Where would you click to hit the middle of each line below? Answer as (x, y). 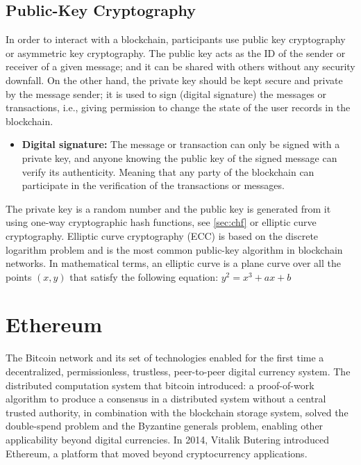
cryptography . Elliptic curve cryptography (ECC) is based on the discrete (162, 235)
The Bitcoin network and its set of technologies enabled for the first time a (165, 358)
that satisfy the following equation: (144, 276)
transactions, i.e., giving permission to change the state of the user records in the (178, 107)
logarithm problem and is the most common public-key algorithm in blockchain (174, 249)
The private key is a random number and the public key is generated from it (168, 208)
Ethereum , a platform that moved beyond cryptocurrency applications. (157, 453)
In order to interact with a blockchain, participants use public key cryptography (176, 39)
